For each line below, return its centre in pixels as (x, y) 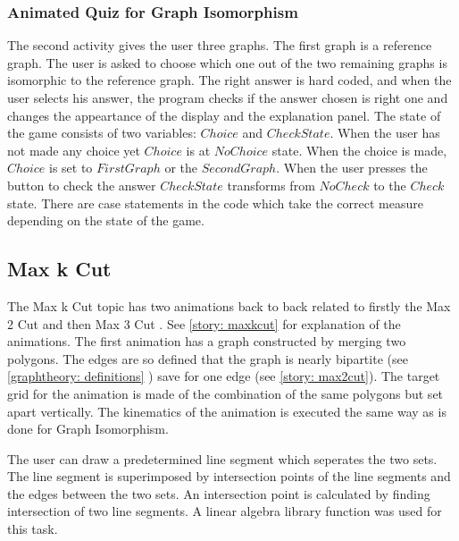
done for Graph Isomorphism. (88, 429)
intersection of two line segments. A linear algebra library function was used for (225, 511)
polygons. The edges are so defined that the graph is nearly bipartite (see (208, 358)
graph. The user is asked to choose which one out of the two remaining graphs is (227, 62)
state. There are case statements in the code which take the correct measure (215, 203)
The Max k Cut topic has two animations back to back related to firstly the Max (229, 305)
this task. (33, 529)
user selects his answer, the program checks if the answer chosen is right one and (228, 97)
